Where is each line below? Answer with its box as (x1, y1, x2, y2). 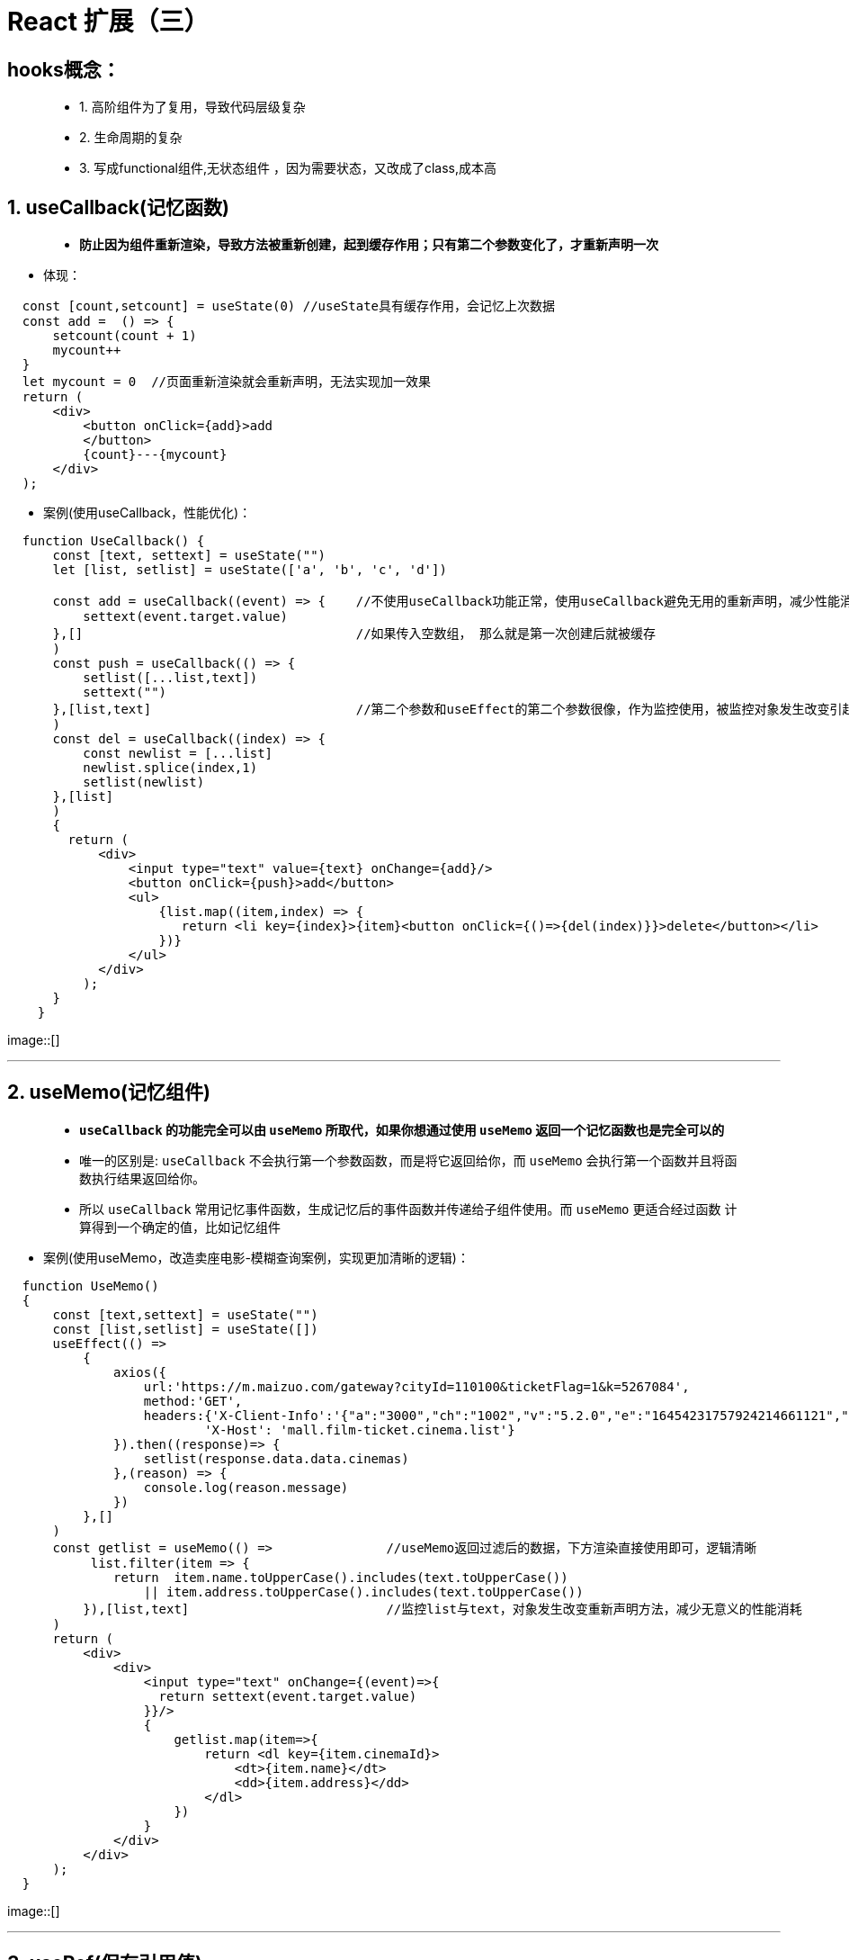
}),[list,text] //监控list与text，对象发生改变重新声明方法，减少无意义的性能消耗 (83, 1601, 802, 1616)
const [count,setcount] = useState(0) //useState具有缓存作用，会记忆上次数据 (22, 299, 556, 314)
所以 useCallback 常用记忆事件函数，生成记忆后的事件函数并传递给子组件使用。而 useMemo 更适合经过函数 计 (79, 1200, 737, 1217)
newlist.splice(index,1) (83, 760, 258, 776)
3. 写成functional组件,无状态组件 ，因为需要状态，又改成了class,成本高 (79, 160, 496, 176)
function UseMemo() (22, 1278, 159, 1293)
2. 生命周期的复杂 (79, 130, 183, 146)
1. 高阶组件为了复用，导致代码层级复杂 (79, 99, 306, 115)
